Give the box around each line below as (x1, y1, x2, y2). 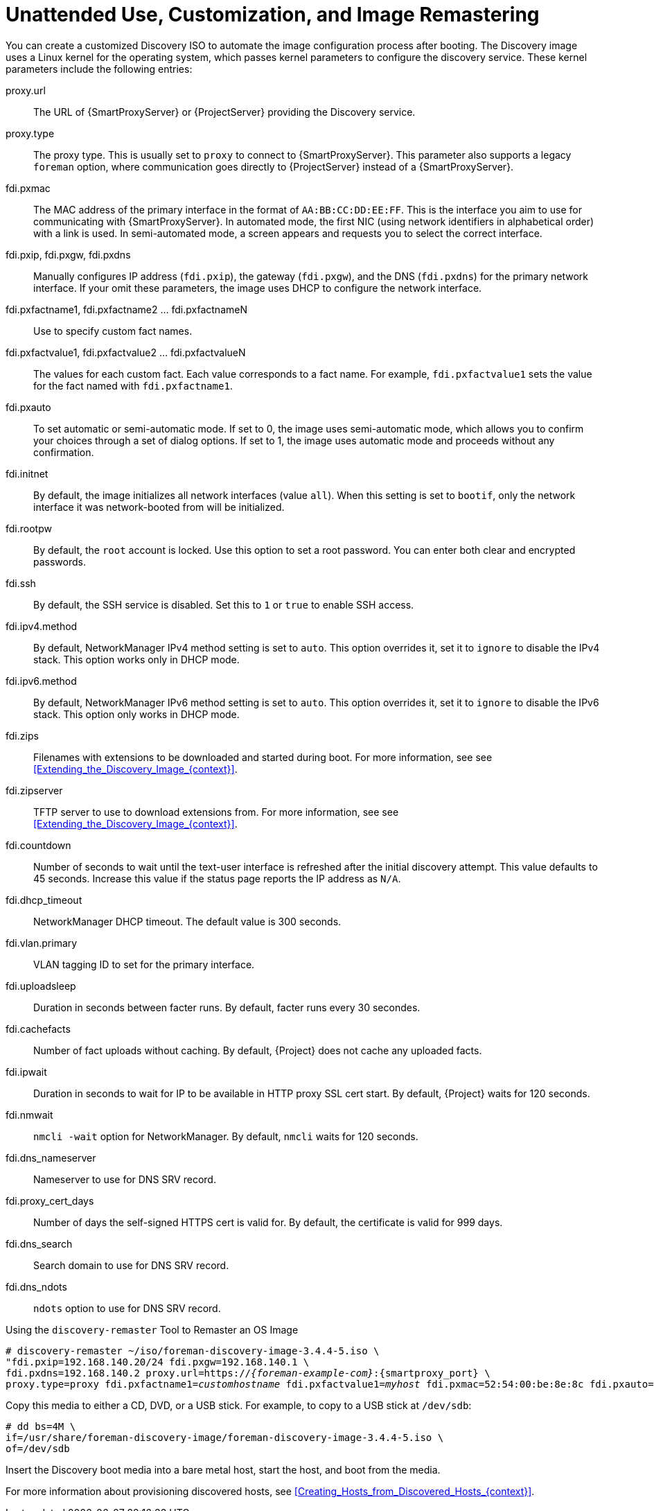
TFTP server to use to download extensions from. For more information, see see (33, 805, 399, 818)
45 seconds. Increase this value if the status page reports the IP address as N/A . (33, 872, 401, 884)
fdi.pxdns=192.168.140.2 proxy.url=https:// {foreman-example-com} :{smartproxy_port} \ (6, 1367, 491, 1379)
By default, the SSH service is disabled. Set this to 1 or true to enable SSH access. (33, 598, 414, 611)
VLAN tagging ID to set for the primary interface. (33, 958, 255, 970)
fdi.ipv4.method (6, 620, 78, 632)
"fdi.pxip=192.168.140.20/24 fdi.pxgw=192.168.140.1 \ (6, 1356, 310, 1368)
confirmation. (33, 446, 94, 458)
